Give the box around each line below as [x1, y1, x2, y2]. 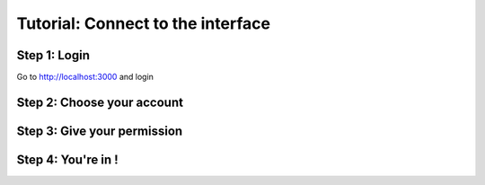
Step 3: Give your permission [16, 123, 183, 138]
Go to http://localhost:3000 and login [16, 72, 154, 83]
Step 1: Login [16, 48, 90, 63]
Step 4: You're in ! [16, 152, 119, 167]
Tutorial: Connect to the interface [16, 13, 271, 33]
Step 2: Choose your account [16, 94, 184, 110]
